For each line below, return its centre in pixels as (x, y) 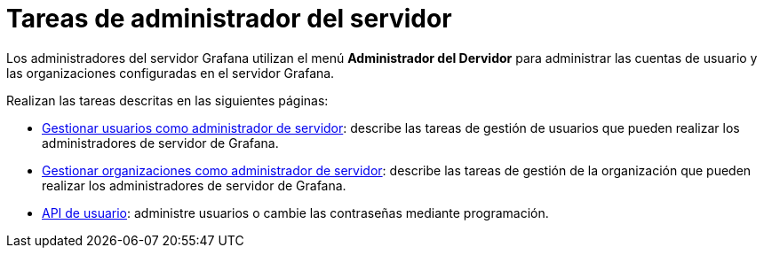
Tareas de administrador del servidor (229, 19)
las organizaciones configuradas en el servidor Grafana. (171, 73)
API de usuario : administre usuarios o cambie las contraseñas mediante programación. (295, 212)
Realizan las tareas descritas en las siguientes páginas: (167, 100)
